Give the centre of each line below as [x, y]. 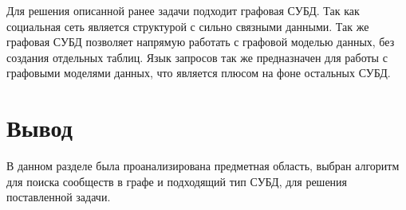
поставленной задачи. [59, 197]
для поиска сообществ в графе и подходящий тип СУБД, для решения [177, 181]
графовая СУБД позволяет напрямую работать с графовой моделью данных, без [201, 42]
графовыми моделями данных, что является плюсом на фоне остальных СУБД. [199, 73]
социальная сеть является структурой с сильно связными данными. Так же [188, 26]
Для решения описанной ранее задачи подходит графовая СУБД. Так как [183, 10]
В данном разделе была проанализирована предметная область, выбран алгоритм [203, 166]
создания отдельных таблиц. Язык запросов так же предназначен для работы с [197, 57]
